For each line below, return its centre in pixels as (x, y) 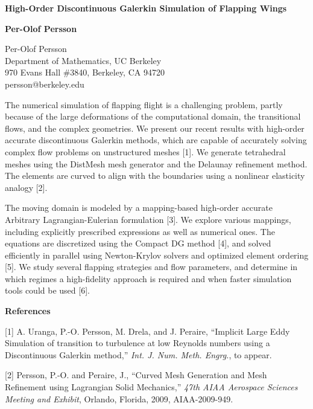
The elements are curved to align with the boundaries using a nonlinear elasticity (155, 176)
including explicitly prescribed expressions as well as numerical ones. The (140, 231)
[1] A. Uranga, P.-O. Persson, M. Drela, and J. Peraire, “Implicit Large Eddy (147, 331)
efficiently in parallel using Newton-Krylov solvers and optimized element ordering (157, 255)
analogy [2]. (26, 187)
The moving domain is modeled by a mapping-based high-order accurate (139, 208)
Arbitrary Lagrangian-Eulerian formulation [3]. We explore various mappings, (148, 219)
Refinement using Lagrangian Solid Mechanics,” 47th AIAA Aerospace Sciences (151, 387)
